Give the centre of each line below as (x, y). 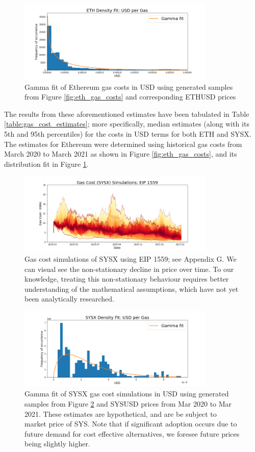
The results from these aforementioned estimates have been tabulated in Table (127, 114)
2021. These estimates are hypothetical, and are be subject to (121, 413)
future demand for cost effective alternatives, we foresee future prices (132, 433)
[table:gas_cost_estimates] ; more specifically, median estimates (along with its (127, 124)
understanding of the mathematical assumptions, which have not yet (132, 288)
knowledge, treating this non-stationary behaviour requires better (127, 279)
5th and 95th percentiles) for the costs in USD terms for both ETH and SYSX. (128, 133)
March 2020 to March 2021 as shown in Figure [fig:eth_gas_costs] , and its (121, 154)
